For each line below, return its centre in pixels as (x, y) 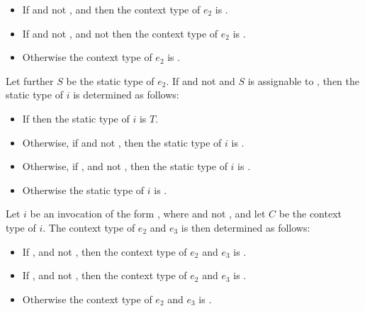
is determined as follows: (126, 95)
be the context (310, 214)
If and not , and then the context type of (111, 9)
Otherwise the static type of (83, 190)
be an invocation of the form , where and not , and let (148, 214)
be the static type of (110, 80)
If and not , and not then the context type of (120, 33)
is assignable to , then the (303, 80)
